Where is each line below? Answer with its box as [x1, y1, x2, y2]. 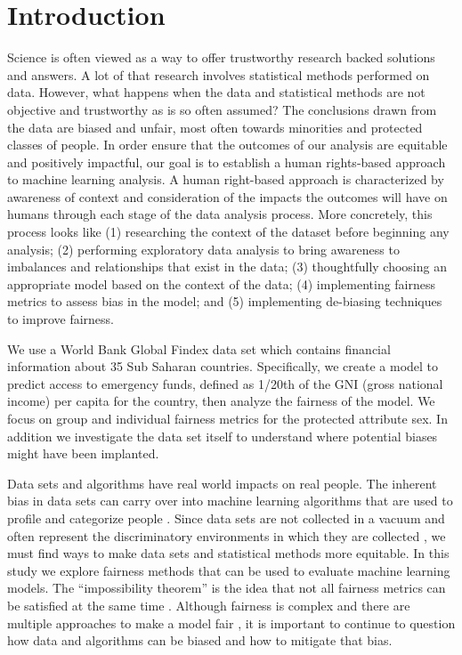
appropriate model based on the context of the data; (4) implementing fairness [7, 274, 436, 293]
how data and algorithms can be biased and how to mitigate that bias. [7, 631, 393, 650]
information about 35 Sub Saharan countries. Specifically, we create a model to [7, 357, 439, 376]
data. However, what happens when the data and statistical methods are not [7, 83, 426, 101]
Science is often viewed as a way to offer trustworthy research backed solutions [7, 48, 435, 67]
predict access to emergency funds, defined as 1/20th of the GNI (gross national [7, 374, 443, 392]
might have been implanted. [7, 444, 159, 463]
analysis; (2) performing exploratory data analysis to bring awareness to [7, 239, 400, 258]
